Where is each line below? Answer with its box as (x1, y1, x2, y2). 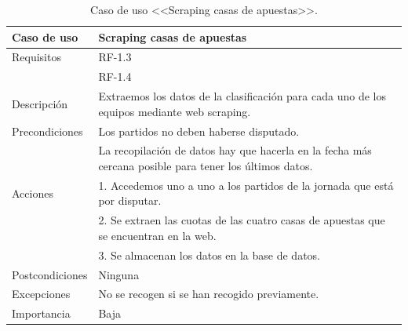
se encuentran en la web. (98, 227, 217, 243)
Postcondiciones (12, 266, 88, 282)
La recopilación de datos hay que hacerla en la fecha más (98, 142, 372, 158)
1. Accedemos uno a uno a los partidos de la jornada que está (98, 176, 394, 193)
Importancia (12, 305, 71, 322)
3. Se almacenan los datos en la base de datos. (98, 246, 321, 263)
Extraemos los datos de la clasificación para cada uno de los (98, 88, 386, 104)
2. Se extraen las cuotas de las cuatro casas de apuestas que (98, 212, 385, 228)
